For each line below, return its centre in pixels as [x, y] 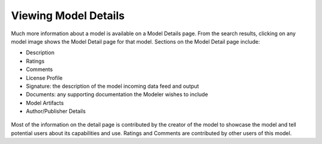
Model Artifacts [45, 103]
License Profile [44, 78]
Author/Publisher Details [56, 111]
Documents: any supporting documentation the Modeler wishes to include [117, 94]
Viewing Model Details [68, 16]
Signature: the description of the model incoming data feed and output [112, 86]
